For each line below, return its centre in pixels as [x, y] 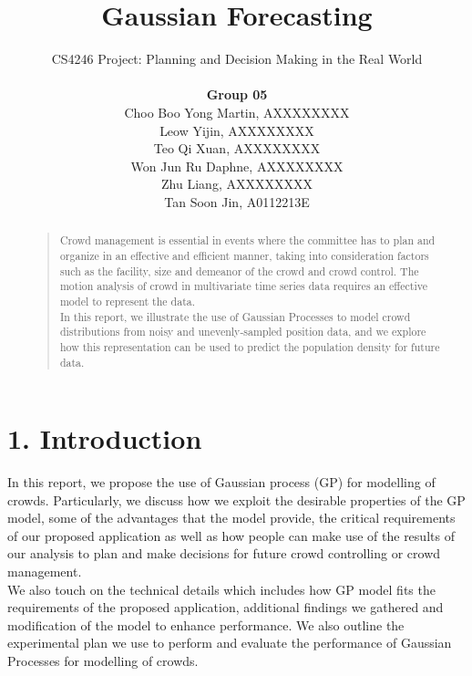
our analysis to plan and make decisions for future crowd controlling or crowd [224, 553]
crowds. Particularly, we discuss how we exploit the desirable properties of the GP [236, 499]
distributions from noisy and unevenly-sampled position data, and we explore [243, 332]
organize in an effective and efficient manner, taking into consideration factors [244, 255]
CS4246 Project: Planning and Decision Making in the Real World [237, 59]
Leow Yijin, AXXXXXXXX [237, 130]
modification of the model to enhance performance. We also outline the [206, 624]
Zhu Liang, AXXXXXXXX [237, 184]
